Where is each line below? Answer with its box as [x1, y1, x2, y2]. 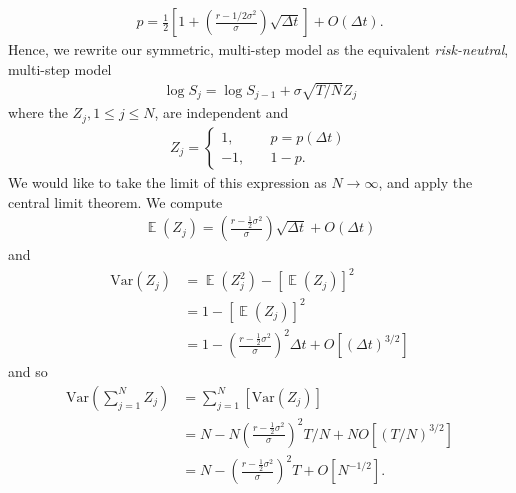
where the [8, 102, 68, 123]
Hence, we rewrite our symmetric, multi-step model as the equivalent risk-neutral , [8, 39, 509, 60]
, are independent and [154, 102, 289, 123]
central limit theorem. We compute [8, 191, 223, 212]
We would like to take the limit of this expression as [8, 171, 327, 192]
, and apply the [378, 171, 473, 192]
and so [8, 361, 48, 382]
